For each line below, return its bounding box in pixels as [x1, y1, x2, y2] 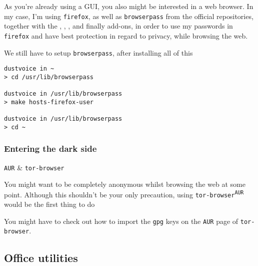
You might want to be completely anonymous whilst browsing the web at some [4, 179, 245, 189]
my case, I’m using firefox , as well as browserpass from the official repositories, [4, 11, 253, 21]
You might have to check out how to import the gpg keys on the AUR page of [4, 215, 238, 226]
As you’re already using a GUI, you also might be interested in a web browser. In [4, 1, 253, 11]
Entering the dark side [4, 142, 97, 155]
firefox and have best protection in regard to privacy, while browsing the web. [4, 30, 248, 41]
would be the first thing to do [4, 199, 95, 209]
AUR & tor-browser [4, 162, 64, 172]
